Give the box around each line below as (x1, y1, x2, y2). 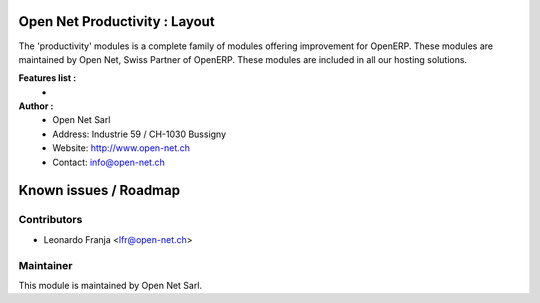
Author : (18, 100, 54, 112)
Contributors (18, 213, 83, 227)
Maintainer (18, 258, 73, 272)
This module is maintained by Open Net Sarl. (18, 279, 203, 291)
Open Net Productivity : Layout (18, 13, 215, 30)
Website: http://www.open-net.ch (52, 142, 190, 154)
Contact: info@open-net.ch (52, 156, 165, 168)
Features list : (18, 72, 77, 84)
